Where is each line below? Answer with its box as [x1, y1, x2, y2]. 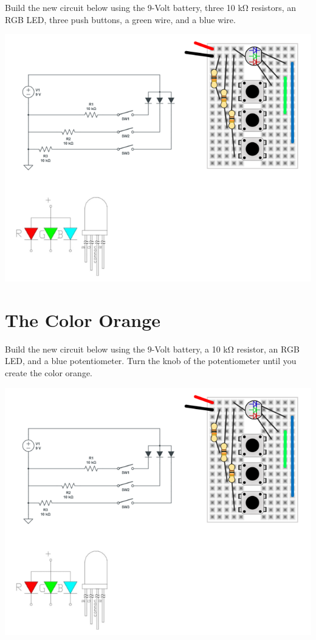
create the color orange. [5, 366, 92, 379]
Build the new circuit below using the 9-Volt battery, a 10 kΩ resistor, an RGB [5, 342, 300, 355]
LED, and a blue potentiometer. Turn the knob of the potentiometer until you [5, 354, 297, 367]
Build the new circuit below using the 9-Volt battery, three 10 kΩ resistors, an [5, 1, 297, 13]
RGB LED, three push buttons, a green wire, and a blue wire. [5, 13, 236, 26]
